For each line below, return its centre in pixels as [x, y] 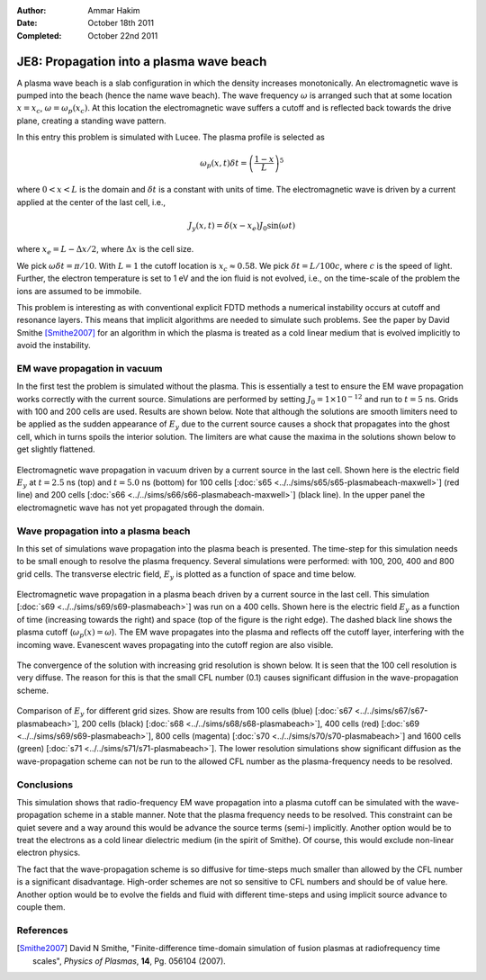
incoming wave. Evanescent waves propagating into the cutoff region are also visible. [175, 644]
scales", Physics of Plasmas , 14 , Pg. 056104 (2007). [130, 961]
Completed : [39, 35]
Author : [31, 10]
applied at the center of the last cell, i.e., [91, 202]
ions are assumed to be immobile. [79, 291]
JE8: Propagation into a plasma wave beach [142, 62]
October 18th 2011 [121, 23]
